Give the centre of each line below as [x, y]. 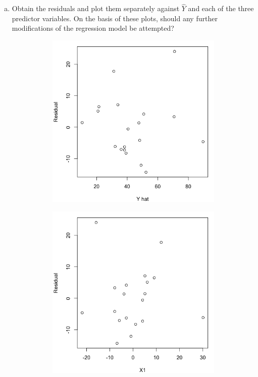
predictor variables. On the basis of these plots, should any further [115, 18]
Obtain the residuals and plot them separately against [96, 8]
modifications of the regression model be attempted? [93, 28]
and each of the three [221, 8]
